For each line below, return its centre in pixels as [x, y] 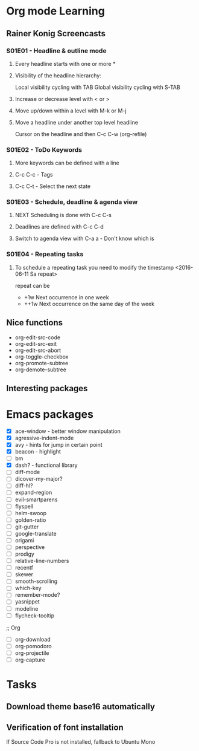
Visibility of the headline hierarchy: [58, 75]
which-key [28, 588]
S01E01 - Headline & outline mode [56, 51]
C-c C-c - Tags [34, 175]
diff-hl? [24, 486]
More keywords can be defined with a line [67, 163]
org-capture [30, 660]
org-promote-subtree [42, 363]
